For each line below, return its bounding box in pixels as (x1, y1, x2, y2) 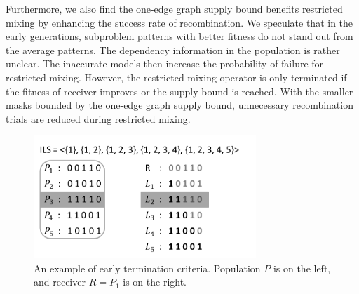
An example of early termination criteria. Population (34, 260, 261, 275)
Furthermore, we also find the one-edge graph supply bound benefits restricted (6, 1, 343, 15)
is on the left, (273, 260, 331, 275)
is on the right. (123, 274, 187, 289)
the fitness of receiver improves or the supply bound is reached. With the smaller (6, 83, 353, 98)
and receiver (34, 274, 86, 289)
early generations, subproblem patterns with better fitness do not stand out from (6, 29, 353, 44)
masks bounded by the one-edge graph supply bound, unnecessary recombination (6, 98, 353, 112)
